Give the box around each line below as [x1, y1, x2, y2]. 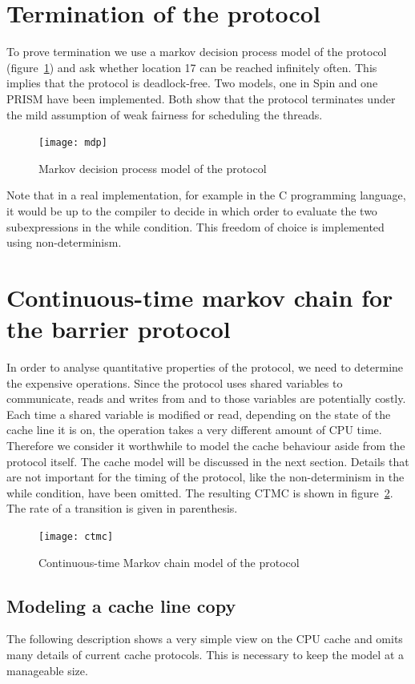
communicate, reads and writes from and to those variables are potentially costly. [6, 390, 406, 407]
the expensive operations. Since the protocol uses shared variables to [6, 374, 343, 391]
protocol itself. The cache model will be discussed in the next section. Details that [6, 453, 409, 469]
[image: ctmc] [38, 530, 114, 542]
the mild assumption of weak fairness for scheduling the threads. [6, 106, 323, 123]
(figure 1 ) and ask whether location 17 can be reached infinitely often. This [6, 58, 377, 75]
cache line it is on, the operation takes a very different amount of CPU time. [6, 421, 382, 438]
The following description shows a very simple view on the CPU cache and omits [6, 630, 403, 647]
